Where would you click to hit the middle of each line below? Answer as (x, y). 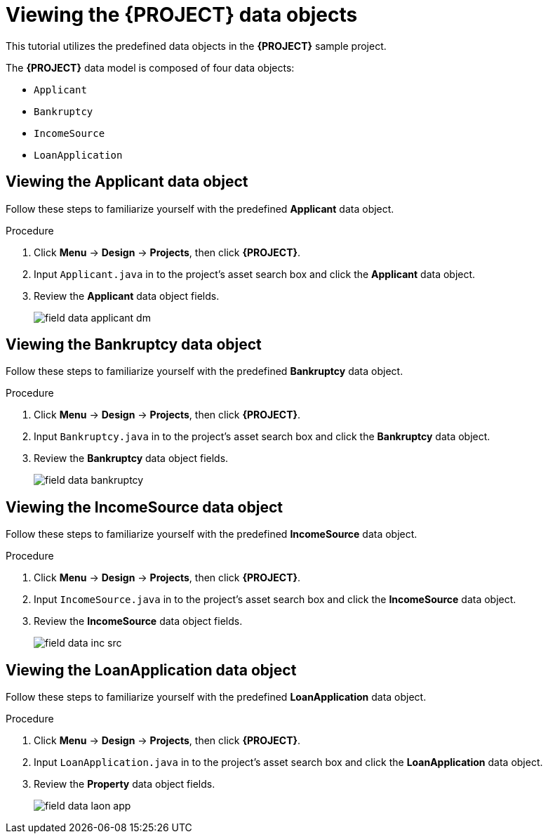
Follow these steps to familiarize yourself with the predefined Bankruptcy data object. (205, 371)
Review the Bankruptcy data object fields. (131, 458)
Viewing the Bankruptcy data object (134, 345)
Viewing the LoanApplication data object (151, 670)
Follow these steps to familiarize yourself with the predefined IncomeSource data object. (212, 534)
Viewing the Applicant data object (127, 182)
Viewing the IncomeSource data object (144, 507)
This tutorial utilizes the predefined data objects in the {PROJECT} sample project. (196, 46)
